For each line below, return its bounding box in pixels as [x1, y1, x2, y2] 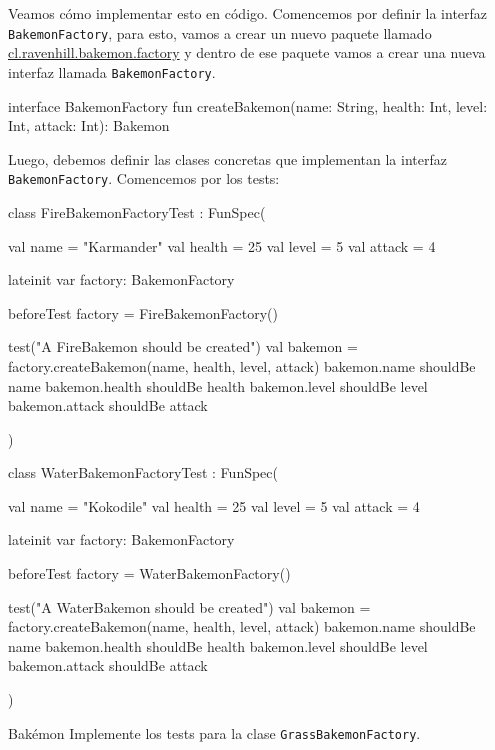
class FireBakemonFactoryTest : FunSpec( [8, 201, 266, 222]
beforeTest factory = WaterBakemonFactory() [8, 563, 291, 584]
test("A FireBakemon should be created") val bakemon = [8, 336, 358, 357]
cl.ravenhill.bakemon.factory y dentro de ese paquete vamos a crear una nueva [8, 42, 486, 63]
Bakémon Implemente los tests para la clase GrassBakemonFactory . [8, 722, 421, 743]
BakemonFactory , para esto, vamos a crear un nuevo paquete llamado [8, 22, 432, 43]
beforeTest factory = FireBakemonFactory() [8, 302, 278, 323]
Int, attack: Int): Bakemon [8, 115, 170, 136]
